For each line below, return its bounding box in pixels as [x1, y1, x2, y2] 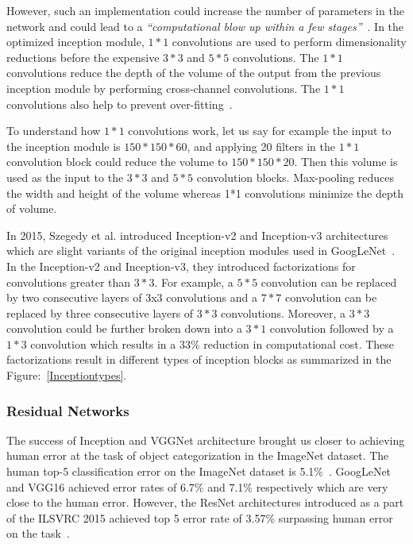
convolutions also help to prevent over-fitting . [6, 95, 233, 112]
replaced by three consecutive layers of [6, 304, 194, 321]
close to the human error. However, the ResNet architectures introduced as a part [6, 494, 404, 511]
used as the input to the [6, 168, 124, 185]
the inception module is [6, 137, 121, 154]
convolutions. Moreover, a [221, 304, 345, 321]
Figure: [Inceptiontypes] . [6, 367, 127, 384]
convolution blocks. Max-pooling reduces [196, 168, 395, 185]
